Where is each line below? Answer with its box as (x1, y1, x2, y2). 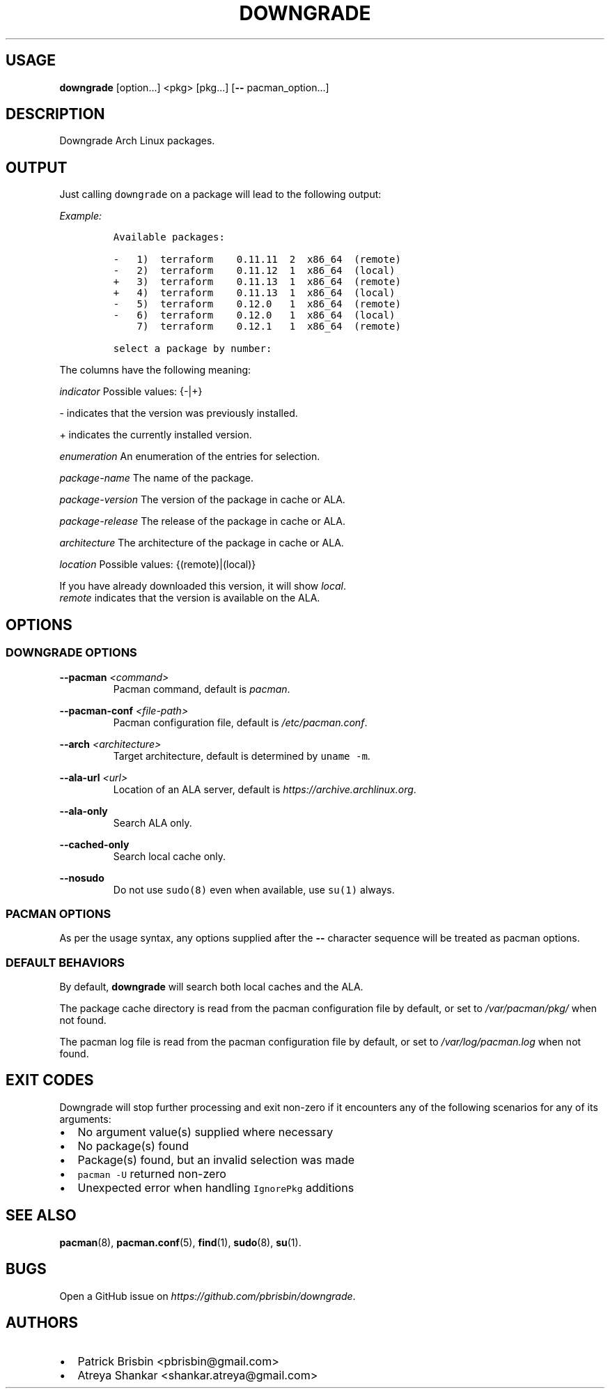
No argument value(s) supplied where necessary (77, 1124, 334, 1139)
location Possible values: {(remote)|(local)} (59, 558, 256, 571)
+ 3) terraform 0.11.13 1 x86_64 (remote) (113, 276, 401, 288)
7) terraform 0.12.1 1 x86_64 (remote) (136, 321, 401, 332)
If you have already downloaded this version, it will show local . (59, 580, 346, 592)
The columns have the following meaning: (59, 364, 251, 376)
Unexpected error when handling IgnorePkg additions (77, 1180, 354, 1195)
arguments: (59, 1112, 111, 1125)
